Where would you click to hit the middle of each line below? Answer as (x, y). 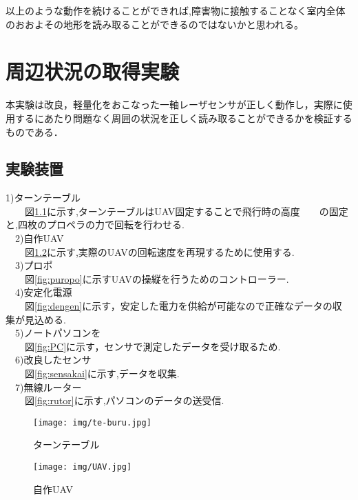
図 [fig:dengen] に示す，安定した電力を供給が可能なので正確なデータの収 (183, 306)
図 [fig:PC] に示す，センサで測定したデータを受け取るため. (152, 346)
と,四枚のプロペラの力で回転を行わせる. (95, 224)
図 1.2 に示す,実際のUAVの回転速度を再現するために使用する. (159, 251)
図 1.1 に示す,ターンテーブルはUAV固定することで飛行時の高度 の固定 (186, 211)
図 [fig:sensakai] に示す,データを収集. (102, 373)
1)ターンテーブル (43, 198)
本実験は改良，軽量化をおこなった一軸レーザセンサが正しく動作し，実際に (174, 104)
